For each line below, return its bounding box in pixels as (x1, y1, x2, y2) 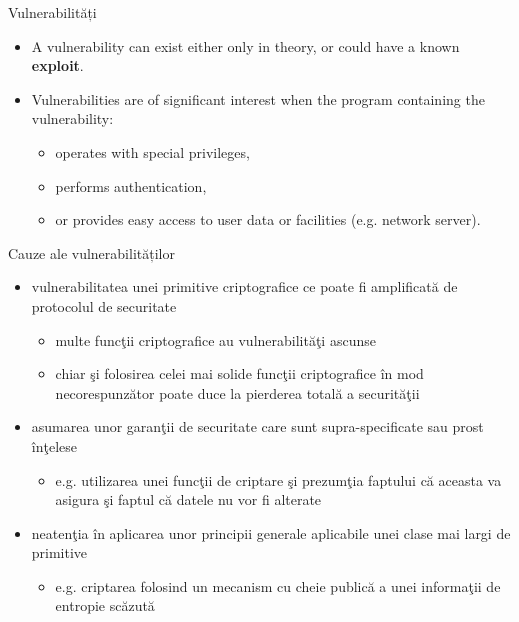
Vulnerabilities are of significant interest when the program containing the (31, 88, 485, 109)
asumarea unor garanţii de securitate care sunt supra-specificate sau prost (31, 416, 484, 437)
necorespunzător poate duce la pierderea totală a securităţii (55, 382, 420, 403)
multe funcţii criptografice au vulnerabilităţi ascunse (55, 329, 376, 350)
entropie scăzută (55, 595, 155, 616)
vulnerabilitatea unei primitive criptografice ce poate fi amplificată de (31, 276, 458, 297)
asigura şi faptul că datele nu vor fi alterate (55, 489, 322, 510)
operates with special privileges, (55, 141, 250, 162)
